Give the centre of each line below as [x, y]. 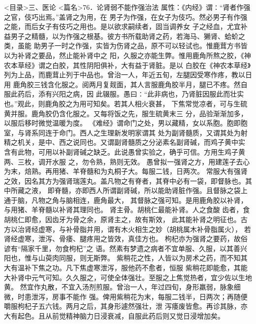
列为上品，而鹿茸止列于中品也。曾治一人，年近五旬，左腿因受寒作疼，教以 [125, 75]
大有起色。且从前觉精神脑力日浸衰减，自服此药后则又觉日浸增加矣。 [114, 316]
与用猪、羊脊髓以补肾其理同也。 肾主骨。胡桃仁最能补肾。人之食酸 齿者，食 [127, 210]
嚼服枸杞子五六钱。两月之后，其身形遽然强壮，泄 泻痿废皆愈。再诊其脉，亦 [126, 306]
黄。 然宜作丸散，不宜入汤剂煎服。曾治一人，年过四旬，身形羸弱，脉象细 [122, 287]
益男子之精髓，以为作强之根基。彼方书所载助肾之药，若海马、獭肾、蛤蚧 [121, 36]
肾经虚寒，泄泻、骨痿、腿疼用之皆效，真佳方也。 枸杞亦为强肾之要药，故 [122, 239]
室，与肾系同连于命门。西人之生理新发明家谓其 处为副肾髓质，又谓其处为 [122, 132]
